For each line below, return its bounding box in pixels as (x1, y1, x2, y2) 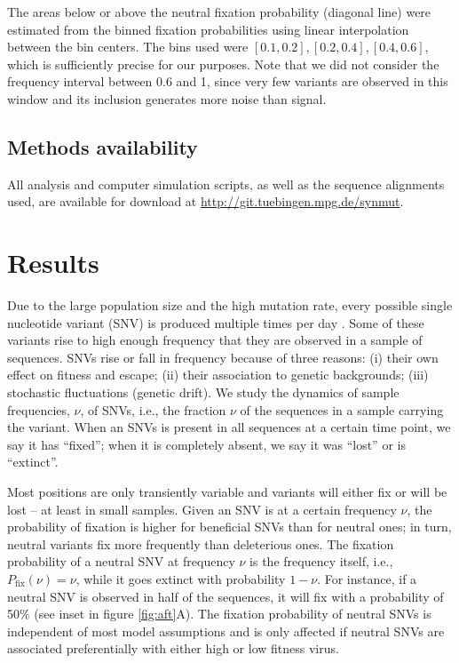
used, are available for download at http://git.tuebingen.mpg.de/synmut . (7, 192, 404, 211)
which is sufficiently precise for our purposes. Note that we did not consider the (7, 54, 439, 73)
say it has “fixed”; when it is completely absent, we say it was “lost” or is (7, 435, 406, 453)
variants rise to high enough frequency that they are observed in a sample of (7, 331, 423, 349)
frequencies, (7, 400, 70, 419)
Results (7, 244, 99, 281)
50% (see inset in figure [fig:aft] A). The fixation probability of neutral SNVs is (7, 604, 431, 623)
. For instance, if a (317, 569, 417, 587)
